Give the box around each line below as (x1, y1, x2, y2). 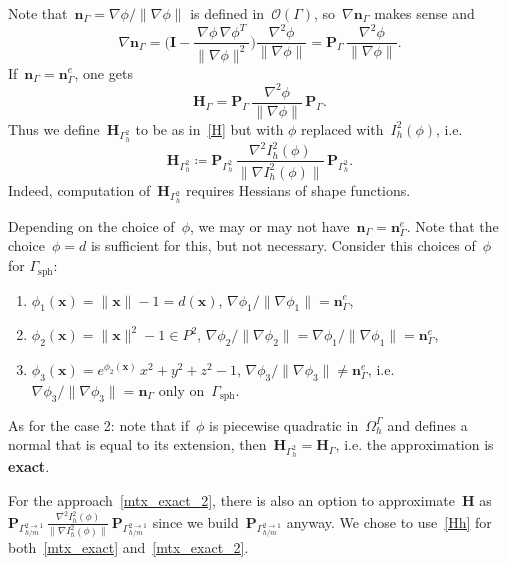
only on (158, 379, 205, 400)
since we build (152, 511, 239, 532)
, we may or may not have (190, 215, 350, 236)
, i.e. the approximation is (335, 434, 494, 455)
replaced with (301, 118, 384, 139)
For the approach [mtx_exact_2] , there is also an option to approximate (8, 490, 455, 511)
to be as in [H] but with (135, 118, 284, 139)
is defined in (190, 3, 265, 23)
